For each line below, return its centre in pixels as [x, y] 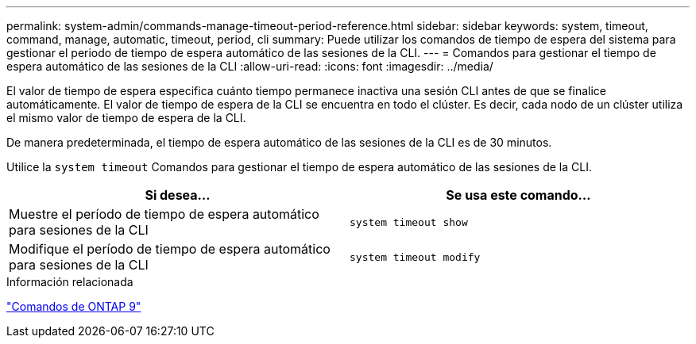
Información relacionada [70, 282]
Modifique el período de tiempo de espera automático [170, 249]
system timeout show [409, 222]
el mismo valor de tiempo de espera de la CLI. [126, 118]
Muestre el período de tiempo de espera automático [164, 214]
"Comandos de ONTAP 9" [74, 306]
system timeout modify [415, 257]
